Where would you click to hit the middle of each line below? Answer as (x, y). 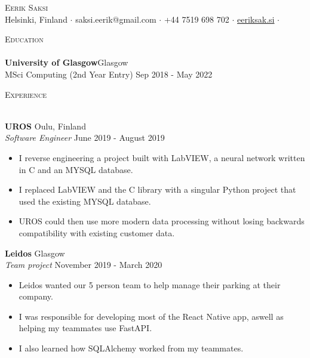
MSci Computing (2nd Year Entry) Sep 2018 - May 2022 (109, 74)
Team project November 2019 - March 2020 (84, 265)
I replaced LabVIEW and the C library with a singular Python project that (157, 189)
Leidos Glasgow (35, 253)
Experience (26, 94)
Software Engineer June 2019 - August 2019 (85, 138)
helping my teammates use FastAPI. (85, 328)
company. (36, 296)
